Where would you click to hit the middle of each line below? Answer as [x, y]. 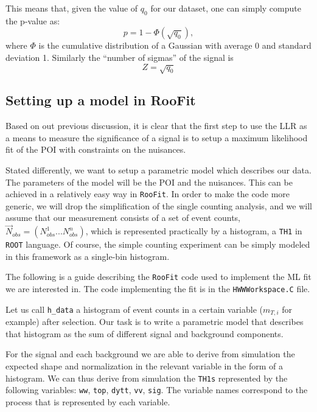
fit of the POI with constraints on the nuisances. [96, 149]
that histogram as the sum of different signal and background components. [145, 333]
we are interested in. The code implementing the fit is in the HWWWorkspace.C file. [158, 289]
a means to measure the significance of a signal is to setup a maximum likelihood [157, 137]
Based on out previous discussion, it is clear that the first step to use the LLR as [156, 126]
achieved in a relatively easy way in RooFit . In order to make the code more [148, 194]
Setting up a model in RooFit [101, 100]
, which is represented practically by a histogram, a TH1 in [194, 231]
